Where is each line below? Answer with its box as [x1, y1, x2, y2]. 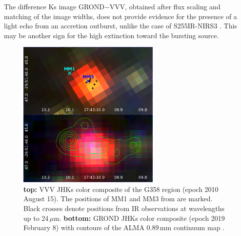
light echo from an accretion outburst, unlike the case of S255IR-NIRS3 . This [4, 21, 237, 31]
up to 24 [23, 212, 49, 223]
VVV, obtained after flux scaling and [109, 1, 221, 11]
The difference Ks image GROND [4, 1, 104, 11]
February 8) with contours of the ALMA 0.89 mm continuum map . [23, 222, 225, 233]
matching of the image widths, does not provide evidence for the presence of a [4, 11, 237, 21]
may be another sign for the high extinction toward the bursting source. [4, 30, 219, 40]
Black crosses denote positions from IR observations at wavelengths [23, 203, 225, 213]
